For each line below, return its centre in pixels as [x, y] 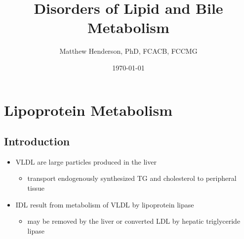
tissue [36, 188]
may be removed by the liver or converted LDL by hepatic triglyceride [134, 221]
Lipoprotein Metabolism [88, 110]
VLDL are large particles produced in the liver [86, 161]
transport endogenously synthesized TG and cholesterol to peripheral [132, 178]
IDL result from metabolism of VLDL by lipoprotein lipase [105, 204]
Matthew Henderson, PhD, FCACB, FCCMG [128, 51]
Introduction [37, 141]
